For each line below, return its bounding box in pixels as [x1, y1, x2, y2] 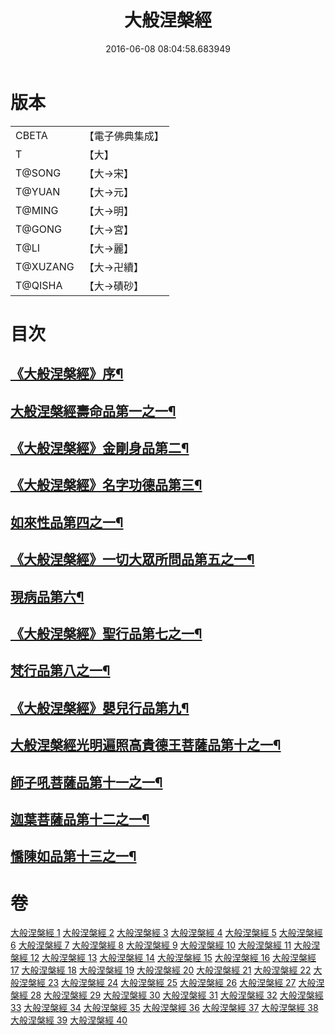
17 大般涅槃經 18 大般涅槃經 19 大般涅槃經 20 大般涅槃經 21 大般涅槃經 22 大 [10, 964, 323, 976]
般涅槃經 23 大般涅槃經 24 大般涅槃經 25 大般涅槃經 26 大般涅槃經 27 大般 [10, 977, 317, 989]
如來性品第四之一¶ [10, 514, 124, 531]
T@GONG [15, 222, 62, 236]
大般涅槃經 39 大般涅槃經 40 [10, 1014, 128, 1026]
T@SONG [15, 166, 62, 180]
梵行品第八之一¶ [10, 662, 111, 680]
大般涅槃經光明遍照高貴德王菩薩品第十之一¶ [10, 737, 282, 754]
